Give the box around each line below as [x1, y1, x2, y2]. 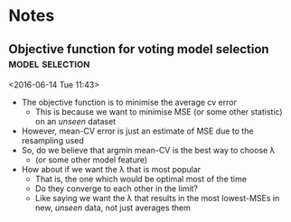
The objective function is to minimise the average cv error [21, 97, 237, 107]
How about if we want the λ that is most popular [21, 164, 202, 174]
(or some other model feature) [34, 154, 148, 165]
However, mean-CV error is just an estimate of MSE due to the [21, 125, 254, 136]
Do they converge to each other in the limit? [34, 183, 199, 194]
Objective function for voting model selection [8, 42, 269, 57]
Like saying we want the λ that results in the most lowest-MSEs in [34, 193, 280, 203]
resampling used [21, 135, 85, 145]
